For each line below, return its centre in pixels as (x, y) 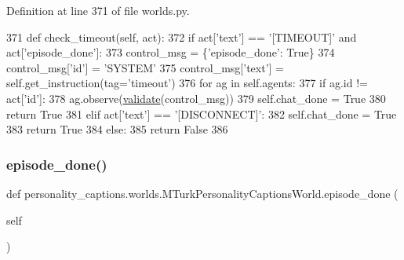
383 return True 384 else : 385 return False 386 (117, 129)
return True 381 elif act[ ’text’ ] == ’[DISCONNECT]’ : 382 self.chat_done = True (202, 114)
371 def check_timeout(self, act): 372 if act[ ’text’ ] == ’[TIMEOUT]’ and (182, 37)
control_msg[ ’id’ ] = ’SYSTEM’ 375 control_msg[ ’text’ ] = (146, 67)
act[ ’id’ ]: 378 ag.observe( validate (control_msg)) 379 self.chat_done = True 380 (196, 98)
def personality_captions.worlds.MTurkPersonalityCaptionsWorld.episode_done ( (202, 193)
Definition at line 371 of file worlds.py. (98, 10)
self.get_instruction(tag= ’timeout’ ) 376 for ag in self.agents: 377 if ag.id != (187, 83)
